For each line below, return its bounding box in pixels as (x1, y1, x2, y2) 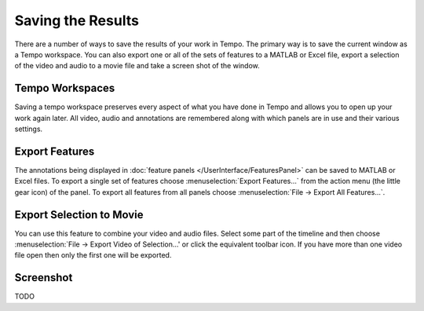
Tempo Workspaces (14, 82, 115, 95)
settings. (14, 124, 43, 134)
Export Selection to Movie (14, 208, 144, 221)
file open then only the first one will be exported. (14, 251, 172, 260)
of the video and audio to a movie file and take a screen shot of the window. (14, 61, 260, 71)
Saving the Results (14, 12, 139, 29)
